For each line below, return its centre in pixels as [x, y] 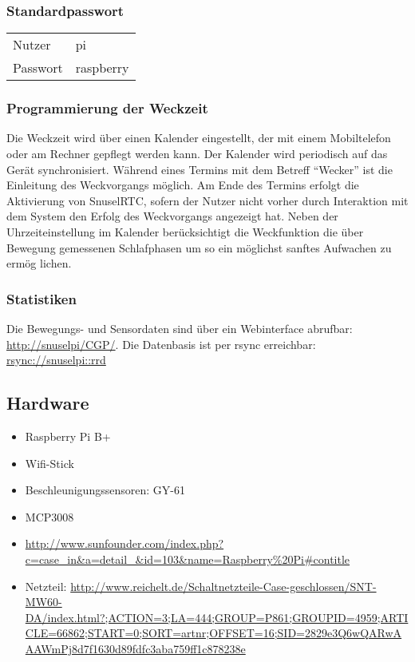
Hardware [48, 403]
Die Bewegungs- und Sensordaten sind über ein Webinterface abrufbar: [180, 328]
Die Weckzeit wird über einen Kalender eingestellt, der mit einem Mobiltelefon [199, 138]
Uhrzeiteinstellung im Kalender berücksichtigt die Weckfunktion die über [185, 232]
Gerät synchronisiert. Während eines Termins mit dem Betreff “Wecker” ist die [200, 169]
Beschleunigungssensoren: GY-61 [105, 490]
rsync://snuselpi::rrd [56, 360]
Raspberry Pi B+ [68, 436]
